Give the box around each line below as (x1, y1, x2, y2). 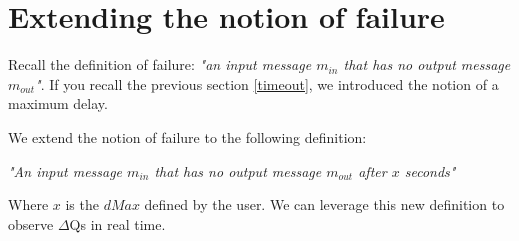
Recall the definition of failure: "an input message (8, 54, 312, 75)
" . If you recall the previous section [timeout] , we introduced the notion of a (35, 73, 499, 94)
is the (65, 194, 99, 215)
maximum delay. (8, 93, 108, 114)
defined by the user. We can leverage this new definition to (144, 194, 505, 215)
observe (8, 213, 54, 234)
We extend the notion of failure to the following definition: (8, 126, 367, 147)
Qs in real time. (69, 213, 166, 234)
